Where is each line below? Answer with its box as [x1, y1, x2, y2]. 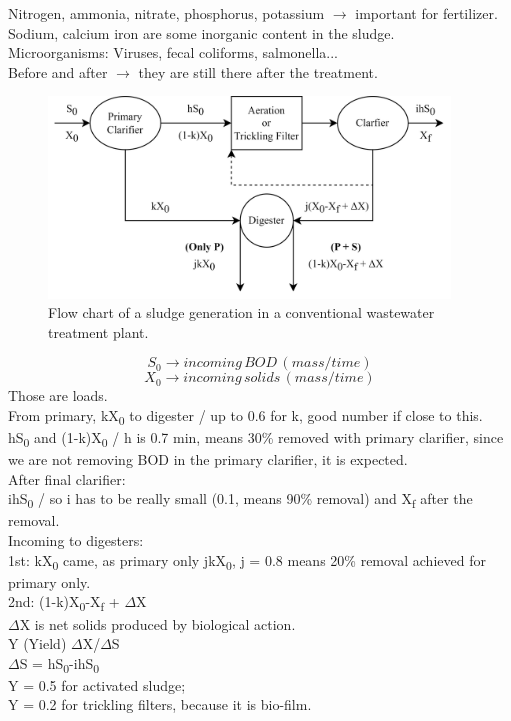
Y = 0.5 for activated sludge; [8, 674, 186, 695]
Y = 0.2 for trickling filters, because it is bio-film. [8, 694, 312, 715]
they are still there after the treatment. [138, 61, 378, 82]
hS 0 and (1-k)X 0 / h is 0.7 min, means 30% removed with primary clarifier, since [8, 427, 504, 450]
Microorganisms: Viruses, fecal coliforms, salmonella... [8, 42, 339, 63]
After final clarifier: [8, 468, 126, 489]
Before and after [8, 61, 108, 82]
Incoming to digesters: [8, 530, 144, 551]
